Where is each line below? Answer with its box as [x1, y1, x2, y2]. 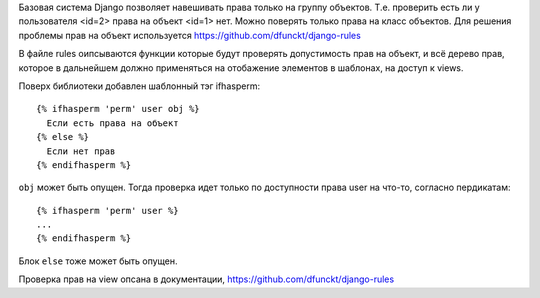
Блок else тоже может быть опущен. [18, 255, 179, 267]
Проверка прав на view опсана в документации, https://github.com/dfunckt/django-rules [18, 273, 395, 285]
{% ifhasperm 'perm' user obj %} [36, 103, 200, 115]
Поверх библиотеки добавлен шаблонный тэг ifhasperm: [18, 80, 260, 92]
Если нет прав [46, 145, 116, 157]
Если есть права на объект [46, 117, 179, 129]
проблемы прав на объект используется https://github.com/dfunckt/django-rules [18, 29, 362, 41]
